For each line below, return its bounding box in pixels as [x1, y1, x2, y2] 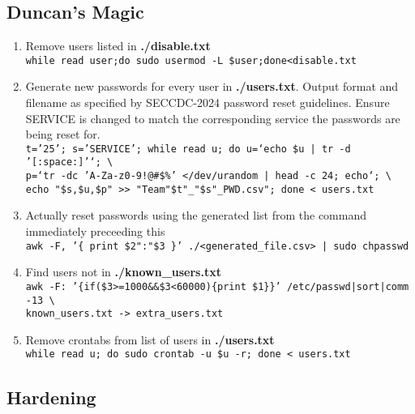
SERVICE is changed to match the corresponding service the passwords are [25, 109, 400, 126]
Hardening [6, 384, 96, 409]
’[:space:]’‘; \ [25, 156, 113, 169]
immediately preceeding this [25, 223, 165, 240]
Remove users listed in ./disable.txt [25, 37, 211, 54]
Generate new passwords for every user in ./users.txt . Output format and [25, 78, 399, 95]
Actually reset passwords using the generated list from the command [25, 207, 366, 224]
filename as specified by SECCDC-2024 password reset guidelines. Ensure [25, 94, 390, 111]
